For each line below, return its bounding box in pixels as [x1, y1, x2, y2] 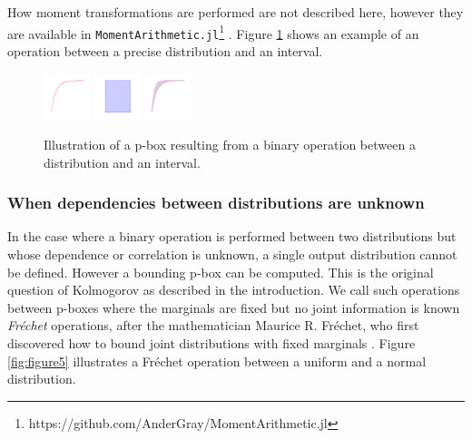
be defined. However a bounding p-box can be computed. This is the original [7, 262, 434, 281]
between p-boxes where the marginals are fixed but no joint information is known [7, 298, 460, 317]
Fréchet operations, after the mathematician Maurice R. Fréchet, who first [7, 316, 419, 335]
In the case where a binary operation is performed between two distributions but [7, 227, 457, 246]
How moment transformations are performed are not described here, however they [7, 3, 464, 21]
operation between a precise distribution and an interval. [7, 41, 323, 60]
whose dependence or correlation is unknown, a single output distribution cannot [7, 244, 457, 263]
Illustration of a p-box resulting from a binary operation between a [44, 134, 416, 153]
